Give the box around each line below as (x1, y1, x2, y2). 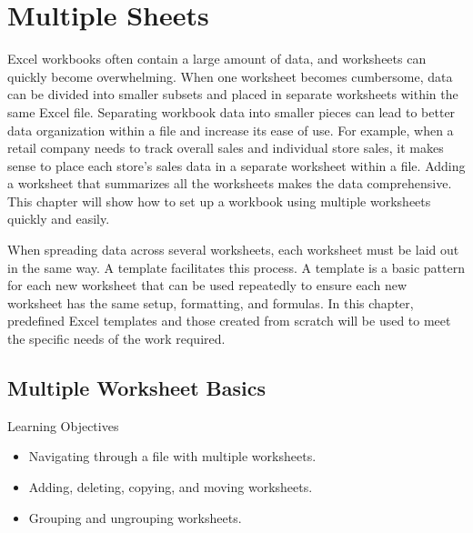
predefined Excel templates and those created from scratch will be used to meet (7, 311, 451, 330)
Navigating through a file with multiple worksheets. (28, 447, 317, 466)
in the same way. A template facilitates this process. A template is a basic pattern (7, 257, 465, 277)
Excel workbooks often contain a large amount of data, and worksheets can (7, 49, 427, 68)
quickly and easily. (7, 209, 110, 228)
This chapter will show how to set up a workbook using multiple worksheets (7, 191, 431, 210)
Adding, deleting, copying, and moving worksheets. (28, 478, 313, 497)
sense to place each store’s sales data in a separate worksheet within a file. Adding (7, 156, 466, 175)
